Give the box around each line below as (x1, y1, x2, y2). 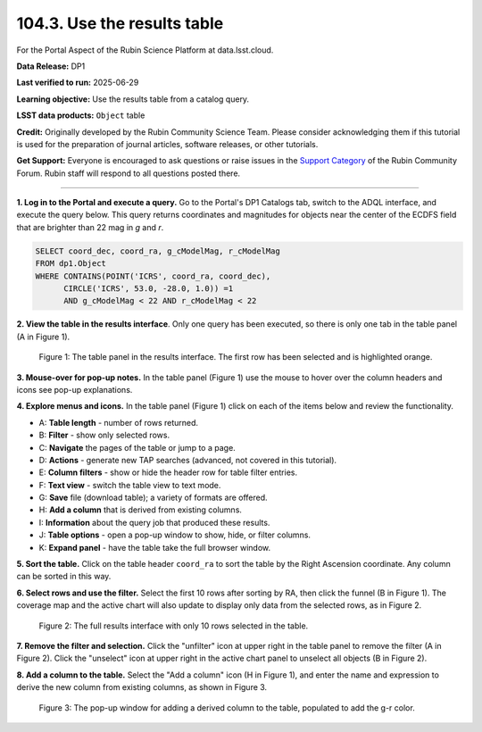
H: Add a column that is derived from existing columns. (38, 504, 243, 515)
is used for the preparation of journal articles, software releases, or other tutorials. (16, 138, 319, 149)
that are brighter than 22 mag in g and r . (16, 221, 164, 232)
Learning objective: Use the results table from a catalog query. (16, 94, 250, 104)
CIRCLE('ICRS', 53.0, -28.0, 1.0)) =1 (63, 284, 234, 294)
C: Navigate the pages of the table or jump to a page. (38, 442, 236, 453)
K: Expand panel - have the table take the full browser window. (38, 542, 271, 553)
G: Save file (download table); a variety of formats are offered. (38, 492, 268, 503)
